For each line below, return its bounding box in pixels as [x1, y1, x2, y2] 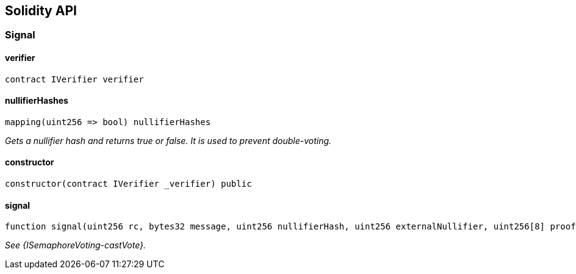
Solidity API [5, 3, 77, 18]
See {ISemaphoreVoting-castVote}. [5, 240, 146, 251]
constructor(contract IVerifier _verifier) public [5, 179, 252, 189]
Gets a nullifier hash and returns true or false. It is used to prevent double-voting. [5, 135, 332, 146]
